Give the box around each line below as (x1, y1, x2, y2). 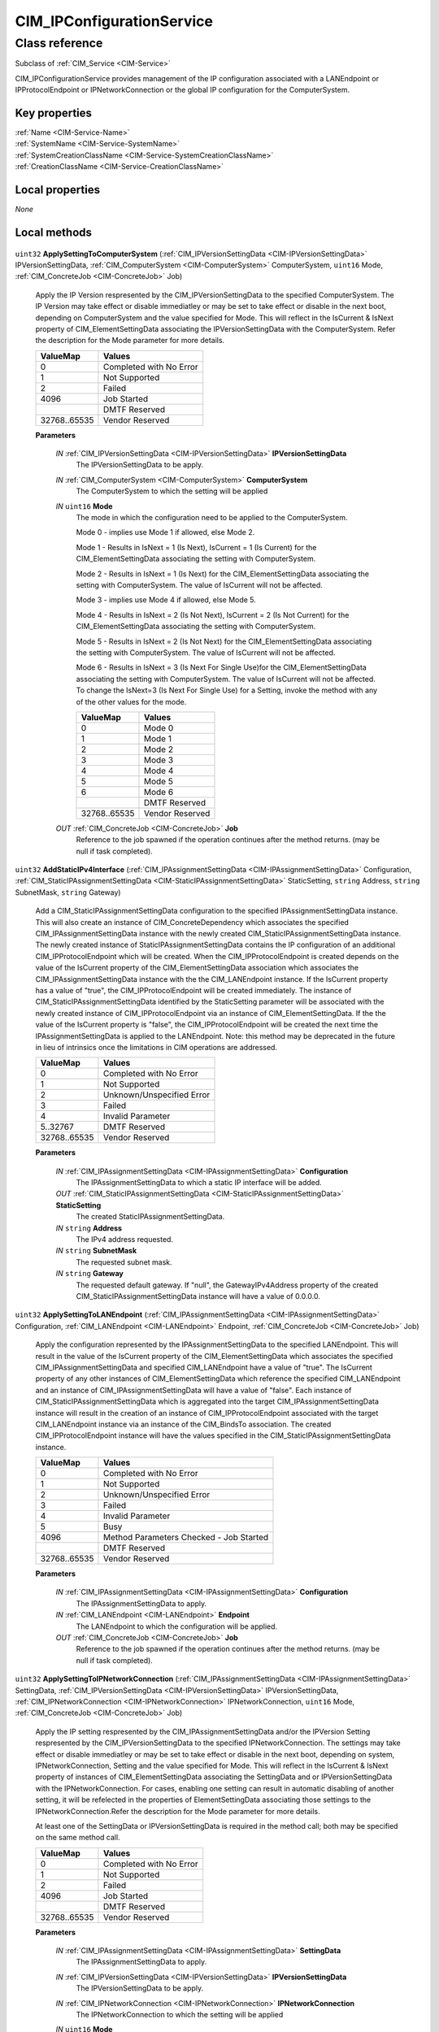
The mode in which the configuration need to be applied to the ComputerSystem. (76, 513, 348, 523)
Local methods (15, 225, 93, 239)
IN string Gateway (55, 1269, 124, 1279)
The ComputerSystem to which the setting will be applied (76, 486, 268, 496)
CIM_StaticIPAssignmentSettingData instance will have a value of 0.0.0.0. (76, 1292, 320, 1300)
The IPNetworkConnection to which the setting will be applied (76, 2010, 284, 2020)
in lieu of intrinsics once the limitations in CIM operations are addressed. (35, 1042, 278, 1052)
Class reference (15, 36, 103, 50)
